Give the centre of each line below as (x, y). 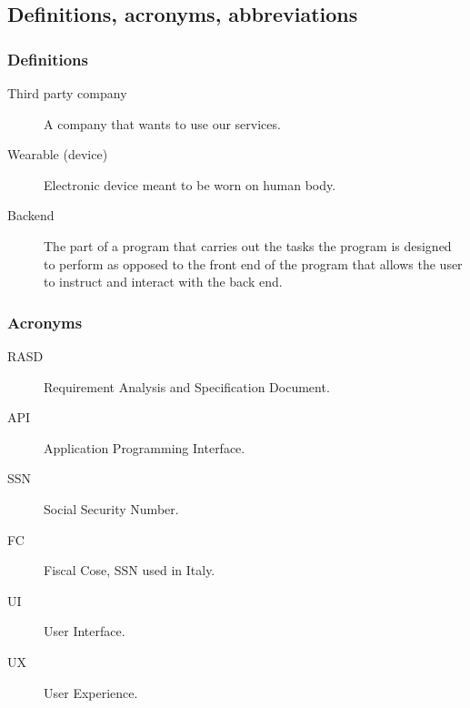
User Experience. (91, 692)
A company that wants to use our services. (162, 123)
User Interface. (85, 631)
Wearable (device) (58, 154)
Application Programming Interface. (145, 447)
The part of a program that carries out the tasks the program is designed (248, 245)
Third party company (67, 93)
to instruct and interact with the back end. (163, 282)
